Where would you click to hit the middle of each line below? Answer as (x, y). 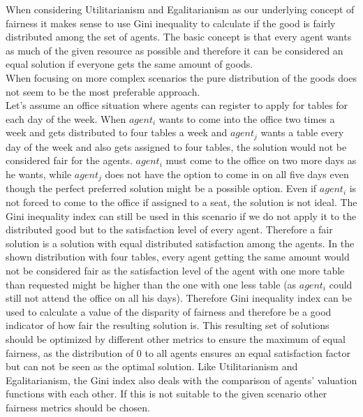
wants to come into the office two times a (247, 118)
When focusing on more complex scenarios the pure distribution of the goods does (181, 77)
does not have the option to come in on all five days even (227, 174)
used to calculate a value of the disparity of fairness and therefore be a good (169, 311)
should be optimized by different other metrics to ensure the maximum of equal (176, 338)
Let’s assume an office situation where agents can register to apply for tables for (177, 105)
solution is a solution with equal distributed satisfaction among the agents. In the (180, 243)
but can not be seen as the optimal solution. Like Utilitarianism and (152, 366)
